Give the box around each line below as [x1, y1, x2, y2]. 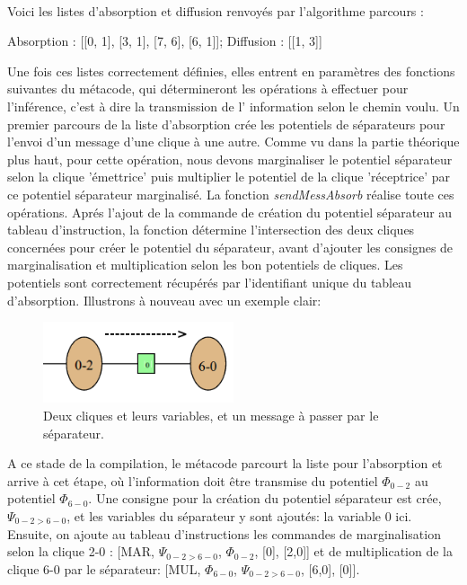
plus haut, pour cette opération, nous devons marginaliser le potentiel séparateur [7, 149, 453, 168]
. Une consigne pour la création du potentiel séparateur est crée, [88, 489, 442, 508]
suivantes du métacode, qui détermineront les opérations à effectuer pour [7, 79, 409, 98]
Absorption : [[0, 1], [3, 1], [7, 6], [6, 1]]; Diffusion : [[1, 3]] [7, 31, 322, 50]
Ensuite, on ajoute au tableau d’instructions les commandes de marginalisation [7, 524, 441, 543]
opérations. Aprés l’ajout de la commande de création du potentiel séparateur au [7, 202, 453, 221]
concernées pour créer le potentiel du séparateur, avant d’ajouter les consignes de [7, 237, 454, 256]
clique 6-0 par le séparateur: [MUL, [7, 559, 201, 578]
